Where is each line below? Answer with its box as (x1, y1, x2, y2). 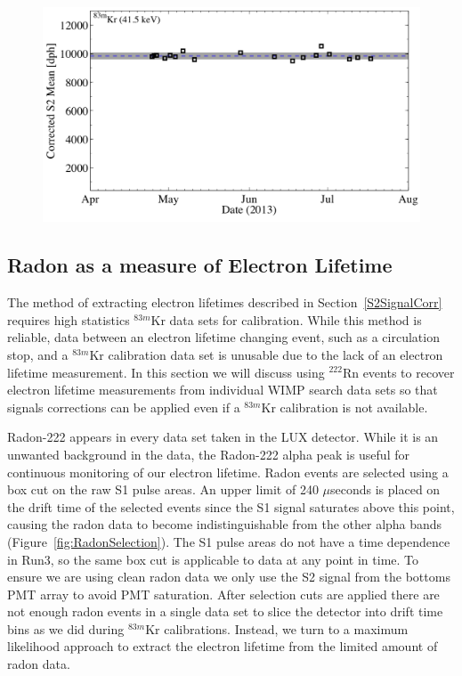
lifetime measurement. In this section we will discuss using (7, 362, 325, 381)
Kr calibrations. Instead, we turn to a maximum (145, 619, 409, 638)
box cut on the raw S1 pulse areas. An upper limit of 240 (7, 480, 319, 499)
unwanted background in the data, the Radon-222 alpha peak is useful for (7, 444, 409, 463)
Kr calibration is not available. (261, 397, 428, 416)
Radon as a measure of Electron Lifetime (7, 251, 393, 279)
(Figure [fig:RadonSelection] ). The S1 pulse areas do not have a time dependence (7, 532, 450, 550)
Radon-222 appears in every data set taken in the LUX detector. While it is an (7, 428, 439, 446)
